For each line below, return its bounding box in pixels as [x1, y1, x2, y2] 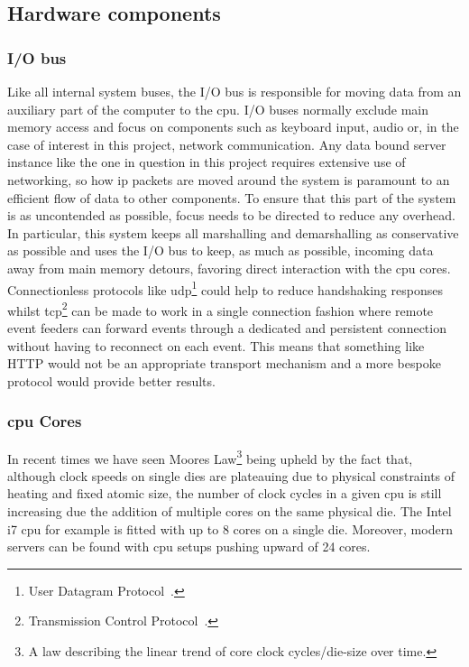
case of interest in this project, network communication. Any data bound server [7, 134, 446, 153]
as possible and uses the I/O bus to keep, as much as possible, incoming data [7, 241, 434, 260]
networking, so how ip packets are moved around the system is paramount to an [7, 170, 450, 189]
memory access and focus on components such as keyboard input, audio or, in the [7, 117, 459, 136]
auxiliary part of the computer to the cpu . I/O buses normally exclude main [7, 99, 429, 118]
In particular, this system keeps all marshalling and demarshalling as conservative [7, 223, 459, 242]
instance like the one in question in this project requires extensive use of [7, 153, 406, 171]
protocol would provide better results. [7, 371, 216, 390]
